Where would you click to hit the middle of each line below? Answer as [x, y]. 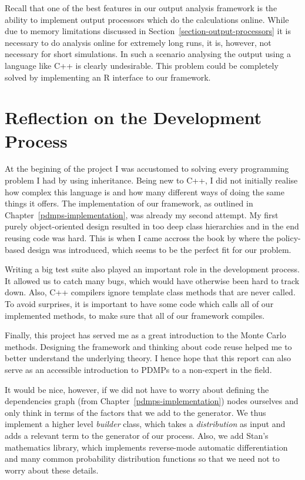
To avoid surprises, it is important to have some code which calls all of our [139, 304]
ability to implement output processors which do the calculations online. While [147, 19]
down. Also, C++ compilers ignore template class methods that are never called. [150, 292]
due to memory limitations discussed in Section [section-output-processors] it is [148, 31]
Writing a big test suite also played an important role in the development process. [152, 269]
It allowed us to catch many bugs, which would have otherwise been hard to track [152, 280]
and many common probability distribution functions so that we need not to [142, 459]
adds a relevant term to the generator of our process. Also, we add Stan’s [137, 435]
